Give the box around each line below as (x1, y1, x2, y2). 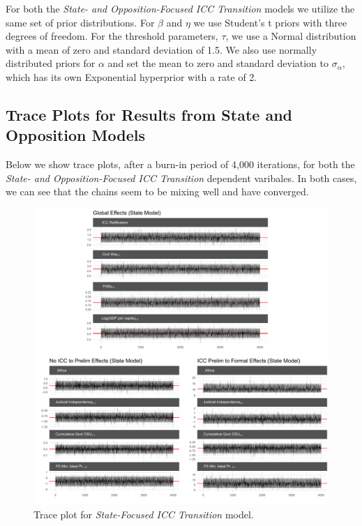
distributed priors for (6, 56, 96, 70)
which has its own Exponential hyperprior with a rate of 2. (6, 69, 257, 84)
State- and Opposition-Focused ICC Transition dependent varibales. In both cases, (6, 170, 357, 185)
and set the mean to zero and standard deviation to (107, 56, 329, 70)
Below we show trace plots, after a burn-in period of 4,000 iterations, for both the (6, 157, 355, 172)
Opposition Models (6, 124, 145, 146)
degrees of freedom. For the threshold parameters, (6, 29, 218, 43)
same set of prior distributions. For (6, 15, 155, 29)
